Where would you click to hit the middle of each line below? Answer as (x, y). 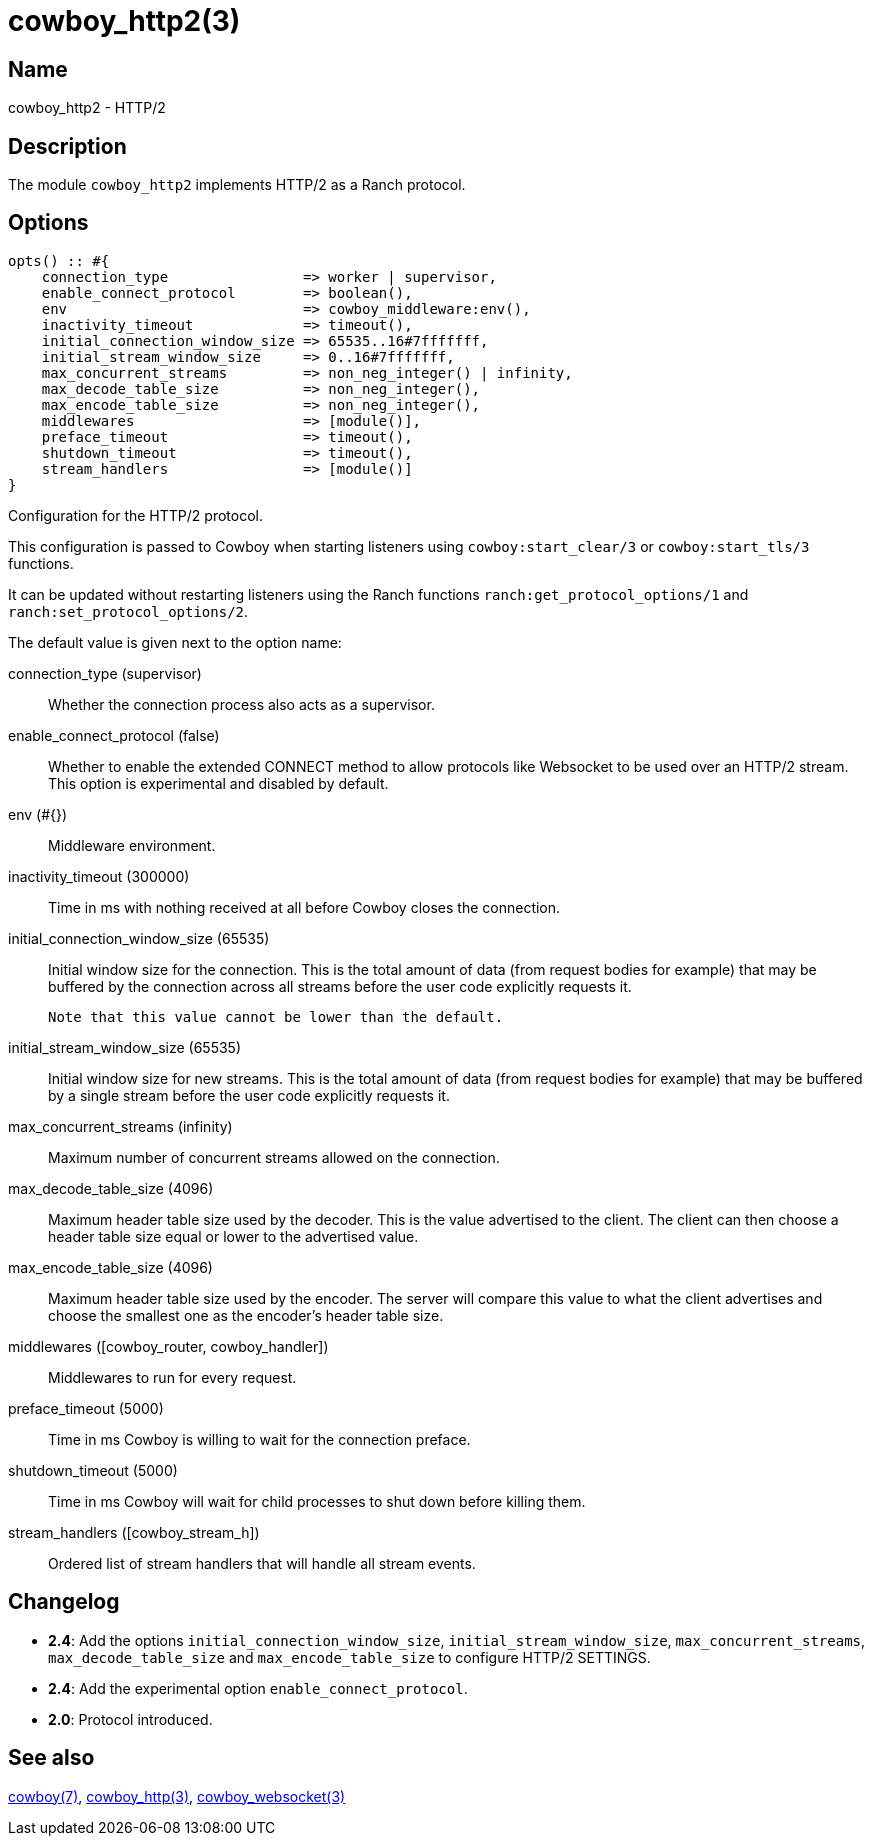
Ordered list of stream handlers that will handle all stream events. (262, 1563)
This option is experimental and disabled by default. (218, 783)
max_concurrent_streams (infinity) (120, 1126)
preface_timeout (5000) (86, 1408)
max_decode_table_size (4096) (111, 1188)
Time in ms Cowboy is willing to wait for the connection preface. (259, 1439)
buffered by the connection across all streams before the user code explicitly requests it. (340, 986)
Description (67, 146)
